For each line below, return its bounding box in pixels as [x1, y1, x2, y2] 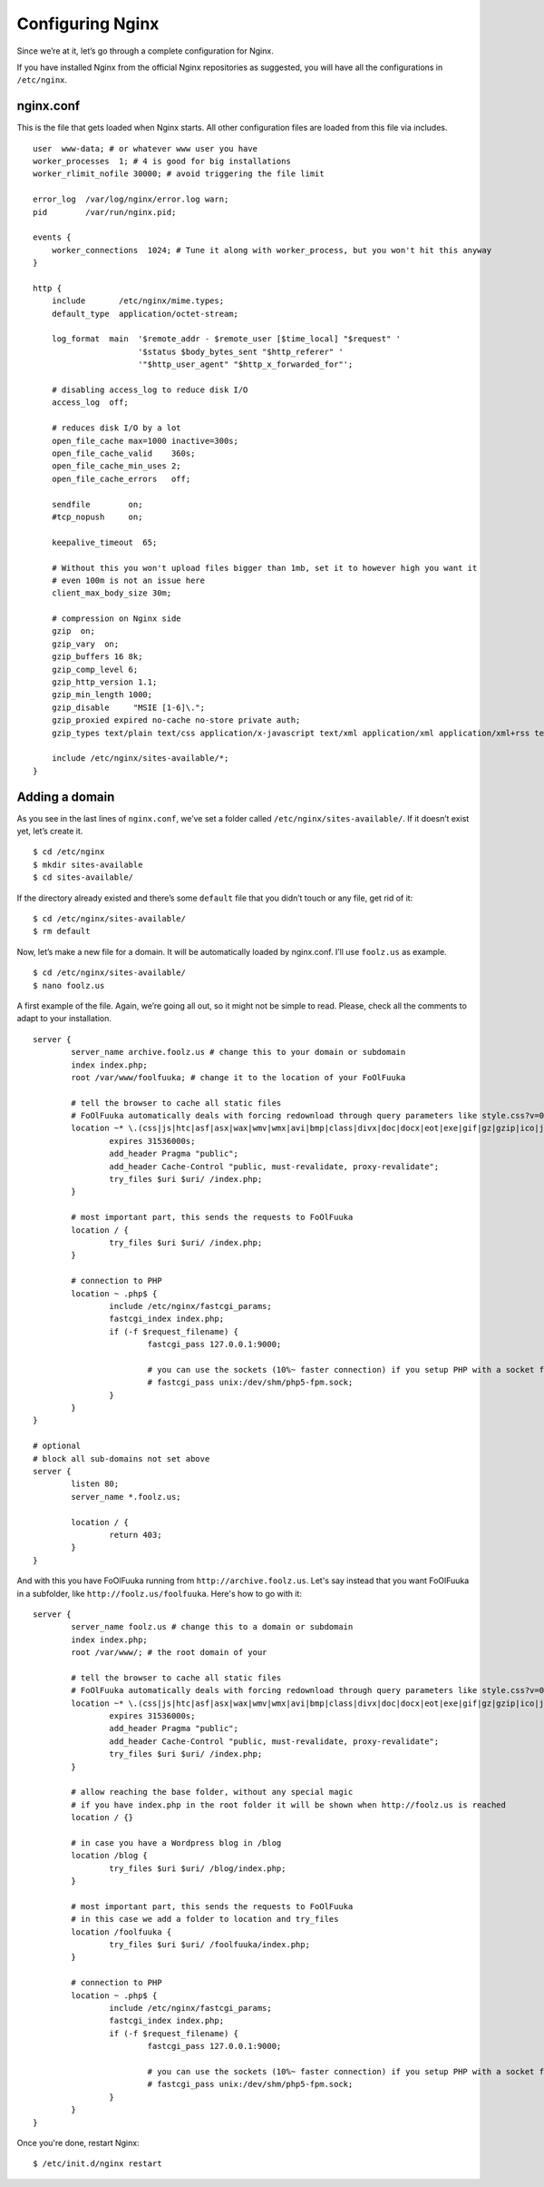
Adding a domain [16, 789, 115, 804]
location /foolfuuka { [71, 1926, 172, 1937]
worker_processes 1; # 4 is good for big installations [33, 156, 292, 167]
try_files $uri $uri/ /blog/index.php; [109, 1863, 287, 1874]
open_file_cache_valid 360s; [51, 448, 196, 458]
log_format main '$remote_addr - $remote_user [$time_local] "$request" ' [51, 334, 402, 344]
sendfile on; [51, 499, 143, 509]
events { [33, 232, 72, 242]
